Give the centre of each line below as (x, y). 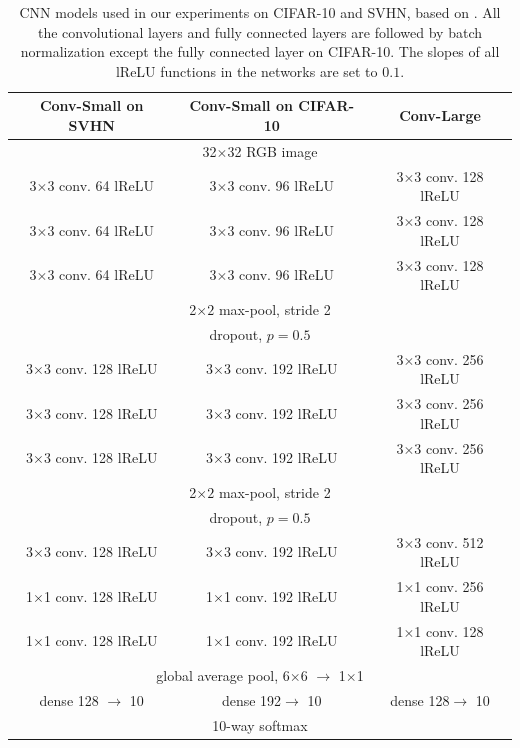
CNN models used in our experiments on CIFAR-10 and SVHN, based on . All (260, 12)
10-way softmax (260, 724)
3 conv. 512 (449, 541)
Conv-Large (440, 115)
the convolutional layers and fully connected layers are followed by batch (260, 31)
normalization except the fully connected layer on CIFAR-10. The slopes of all (260, 51)
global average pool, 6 (223, 674)
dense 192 (251, 699)
